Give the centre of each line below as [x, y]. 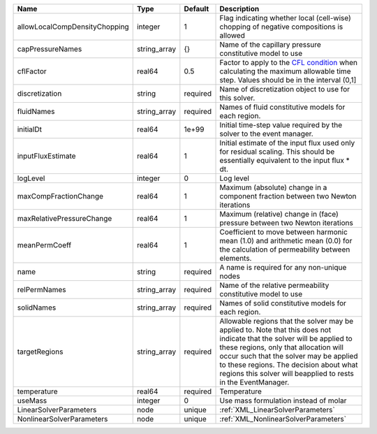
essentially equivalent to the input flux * [284, 160]
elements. [236, 258]
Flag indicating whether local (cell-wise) [286, 18]
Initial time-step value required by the [281, 125]
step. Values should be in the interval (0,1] [288, 80]
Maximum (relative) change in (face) [279, 214]
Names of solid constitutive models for [283, 303]
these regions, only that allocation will [281, 347]
